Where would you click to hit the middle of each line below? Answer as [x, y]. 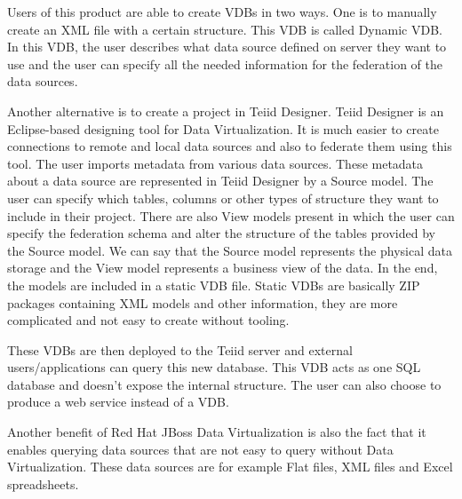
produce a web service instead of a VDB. [118, 402]
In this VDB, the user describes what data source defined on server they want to [227, 47]
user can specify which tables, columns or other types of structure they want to [223, 198]
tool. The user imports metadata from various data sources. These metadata [215, 163]
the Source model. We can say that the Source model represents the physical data [230, 250]
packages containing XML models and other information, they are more [203, 302]
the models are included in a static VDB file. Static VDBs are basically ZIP [214, 285]
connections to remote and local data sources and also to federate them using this [230, 146]
